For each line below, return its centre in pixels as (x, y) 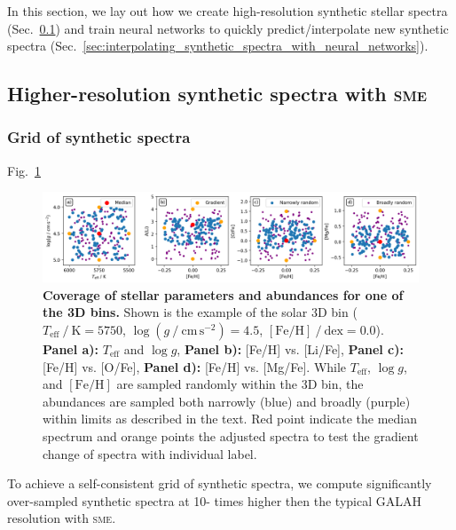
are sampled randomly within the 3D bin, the (240, 384)
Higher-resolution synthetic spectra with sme (217, 94)
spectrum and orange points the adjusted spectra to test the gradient (231, 435)
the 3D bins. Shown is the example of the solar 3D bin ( (200, 312)
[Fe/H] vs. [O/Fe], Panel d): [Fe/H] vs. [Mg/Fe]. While (195, 366)
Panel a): (71, 349)
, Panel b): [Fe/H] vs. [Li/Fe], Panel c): (290, 349)
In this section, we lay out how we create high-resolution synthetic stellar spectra (228, 11)
